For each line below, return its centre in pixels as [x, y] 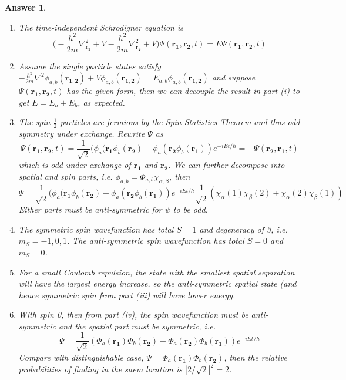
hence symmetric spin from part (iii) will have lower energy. [127, 295]
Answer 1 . [25, 7]
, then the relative [256, 357]
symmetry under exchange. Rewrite [82, 134]
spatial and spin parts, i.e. [65, 176]
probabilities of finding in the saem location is [100, 369]
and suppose [234, 77]
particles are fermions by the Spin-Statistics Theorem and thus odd [180, 122]
